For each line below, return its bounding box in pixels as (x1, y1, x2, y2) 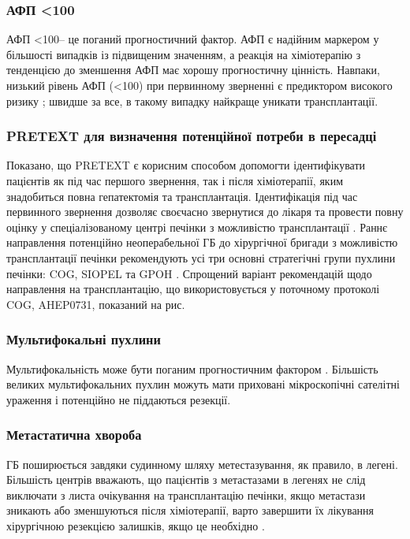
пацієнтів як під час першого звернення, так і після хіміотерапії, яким (6, 173, 344, 188)
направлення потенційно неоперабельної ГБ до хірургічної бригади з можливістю (6, 234, 398, 251)
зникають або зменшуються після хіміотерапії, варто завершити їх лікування (6, 502, 375, 519)
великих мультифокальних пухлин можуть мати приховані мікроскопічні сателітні (6, 376, 400, 392)
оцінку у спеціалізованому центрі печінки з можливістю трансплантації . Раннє (6, 218, 388, 235)
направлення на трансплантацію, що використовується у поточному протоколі (6, 281, 380, 297)
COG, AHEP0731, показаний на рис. (6, 296, 185, 312)
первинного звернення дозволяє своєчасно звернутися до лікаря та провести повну (6, 203, 404, 220)
